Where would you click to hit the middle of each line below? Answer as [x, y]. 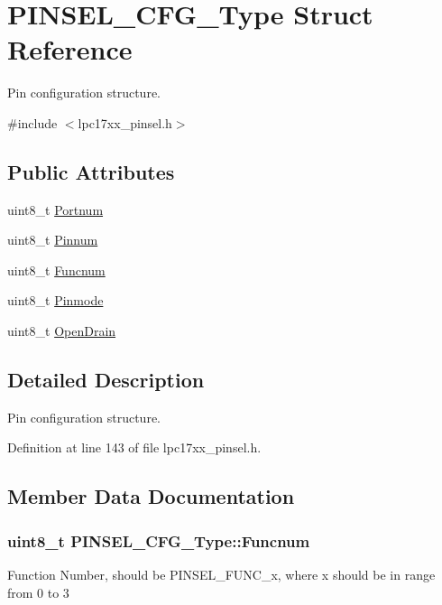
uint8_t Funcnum [56, 270]
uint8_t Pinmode [55, 300]
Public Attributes [91, 171]
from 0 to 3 [38, 592]
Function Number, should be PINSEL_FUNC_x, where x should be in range [221, 575]
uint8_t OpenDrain [62, 331]
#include [32, 122]
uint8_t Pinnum [53, 240]
